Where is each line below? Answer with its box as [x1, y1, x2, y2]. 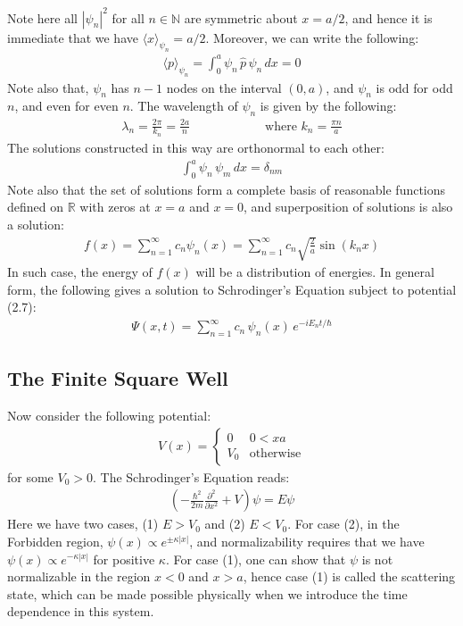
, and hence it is [344, 8, 433, 27]
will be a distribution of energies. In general [195, 263, 434, 281]
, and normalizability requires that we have [189, 531, 425, 550]
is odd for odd [376, 78, 453, 96]
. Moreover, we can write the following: [205, 28, 419, 46]
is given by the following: [260, 96, 397, 115]
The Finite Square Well [7, 364, 228, 392]
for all [112, 8, 145, 27]
